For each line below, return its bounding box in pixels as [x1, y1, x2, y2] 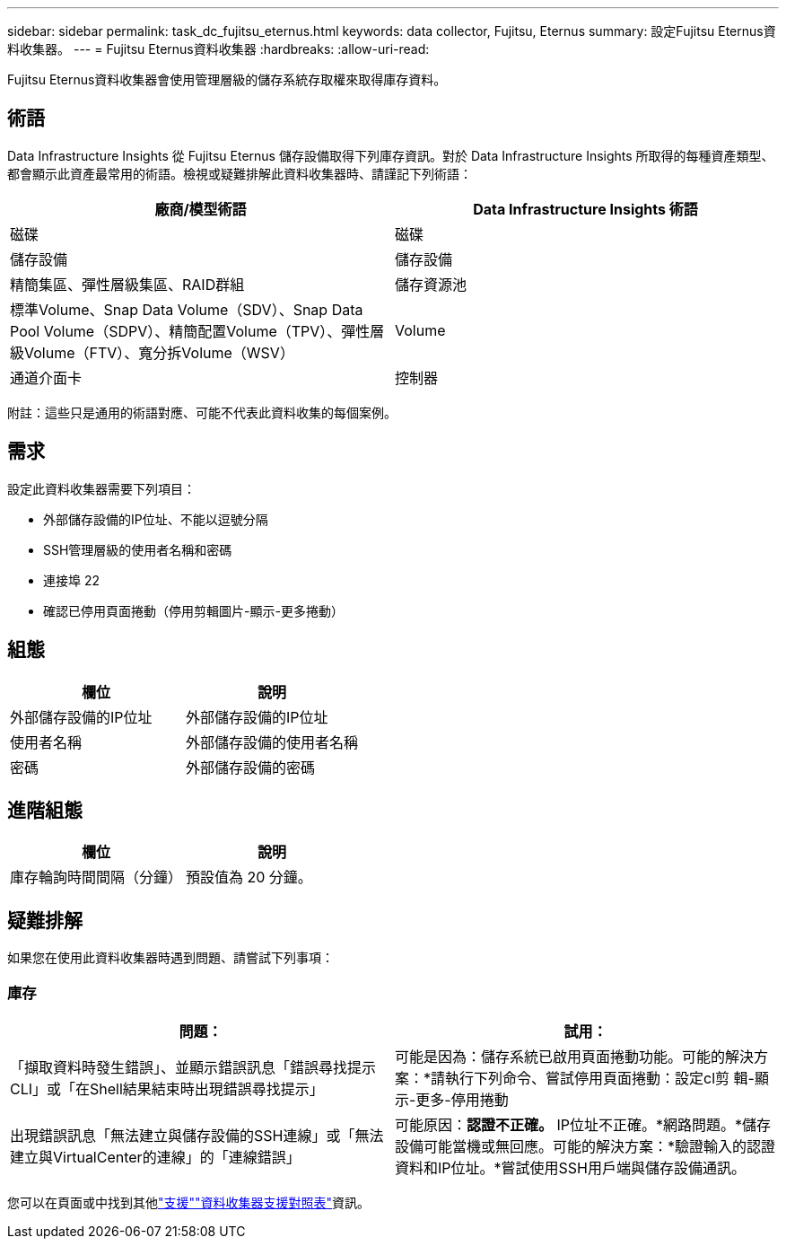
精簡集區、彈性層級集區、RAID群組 [10, 275, 245, 294]
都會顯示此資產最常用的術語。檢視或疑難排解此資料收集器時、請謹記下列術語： [7, 165, 472, 181]
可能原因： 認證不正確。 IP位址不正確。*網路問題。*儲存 [395, 1115, 772, 1134]
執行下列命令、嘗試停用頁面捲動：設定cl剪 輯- [445, 1068, 755, 1087]
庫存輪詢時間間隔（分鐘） [10, 868, 183, 887]
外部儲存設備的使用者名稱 [186, 733, 359, 751]
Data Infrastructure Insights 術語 [473, 199, 698, 218]
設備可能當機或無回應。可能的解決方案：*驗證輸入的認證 [395, 1136, 776, 1155]
